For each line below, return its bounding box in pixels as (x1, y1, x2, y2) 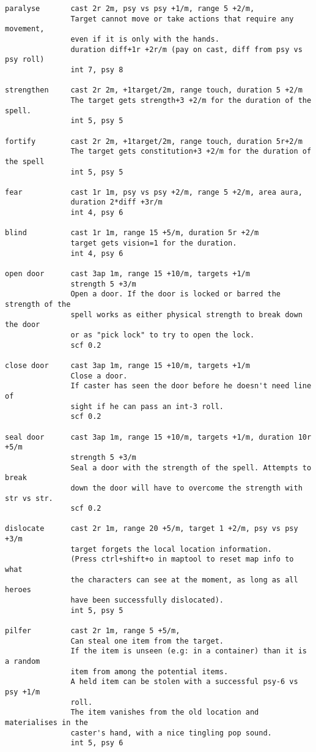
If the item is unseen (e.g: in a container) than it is (70, 647, 307, 656)
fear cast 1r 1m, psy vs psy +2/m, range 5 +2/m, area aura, (5, 187, 303, 197)
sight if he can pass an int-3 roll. (70, 402, 224, 411)
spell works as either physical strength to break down (70, 310, 303, 319)
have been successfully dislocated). (70, 596, 224, 605)
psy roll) (5, 55, 45, 64)
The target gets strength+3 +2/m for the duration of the (70, 96, 312, 105)
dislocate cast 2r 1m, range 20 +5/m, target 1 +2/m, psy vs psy (5, 524, 298, 533)
